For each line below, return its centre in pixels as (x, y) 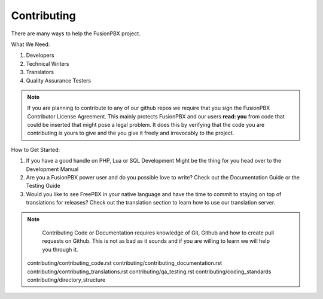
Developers (40, 55)
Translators (40, 72)
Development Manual (52, 169)
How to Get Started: (36, 149)
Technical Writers (48, 63)
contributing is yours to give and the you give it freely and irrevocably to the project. (131, 133)
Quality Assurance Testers (59, 80)
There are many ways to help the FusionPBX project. (76, 33)
